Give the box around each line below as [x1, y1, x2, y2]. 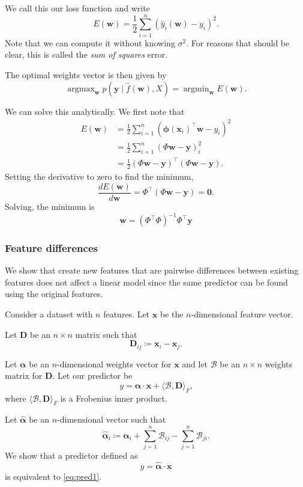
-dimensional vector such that [57, 413, 166, 426]
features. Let [103, 308, 150, 320]
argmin [183, 84, 209, 93]
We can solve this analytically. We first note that [5, 105, 185, 117]
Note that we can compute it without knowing [5, 36, 175, 49]
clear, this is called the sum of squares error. [5, 48, 168, 61]
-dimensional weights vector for [57, 357, 172, 370]
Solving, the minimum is [5, 200, 95, 212]
